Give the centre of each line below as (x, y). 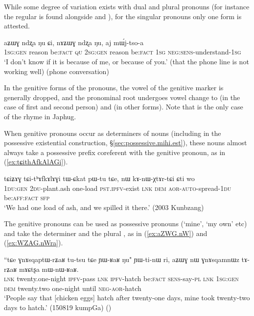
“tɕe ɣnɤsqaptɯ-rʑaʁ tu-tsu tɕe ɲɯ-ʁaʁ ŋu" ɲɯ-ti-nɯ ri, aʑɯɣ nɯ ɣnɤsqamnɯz (122, 259)
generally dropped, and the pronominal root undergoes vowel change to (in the (122, 97)
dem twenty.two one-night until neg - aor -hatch (73, 288)
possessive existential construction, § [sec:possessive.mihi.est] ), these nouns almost (126, 143)
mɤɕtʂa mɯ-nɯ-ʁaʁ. (49, 269)
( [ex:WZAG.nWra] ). (34, 243)
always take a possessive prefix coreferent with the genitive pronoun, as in (115, 152)
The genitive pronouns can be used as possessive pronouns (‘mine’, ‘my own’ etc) (126, 224)
